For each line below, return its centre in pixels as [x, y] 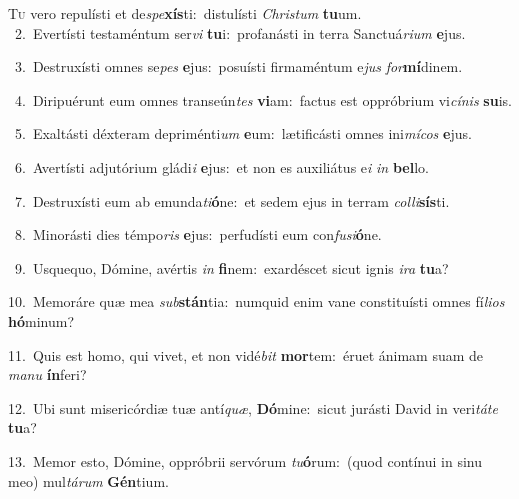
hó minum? [41, 320]
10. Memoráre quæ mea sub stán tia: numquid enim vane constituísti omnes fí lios [256, 301]
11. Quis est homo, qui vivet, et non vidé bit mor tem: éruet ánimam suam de [246, 354]
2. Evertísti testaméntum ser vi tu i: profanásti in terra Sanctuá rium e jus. [240, 32]
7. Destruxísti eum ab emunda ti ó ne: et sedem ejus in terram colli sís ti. [232, 200]
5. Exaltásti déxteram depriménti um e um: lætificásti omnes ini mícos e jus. [243, 133]
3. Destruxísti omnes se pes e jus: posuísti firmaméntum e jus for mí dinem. [238, 66]
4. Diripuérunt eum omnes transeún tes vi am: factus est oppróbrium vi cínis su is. [263, 99]
